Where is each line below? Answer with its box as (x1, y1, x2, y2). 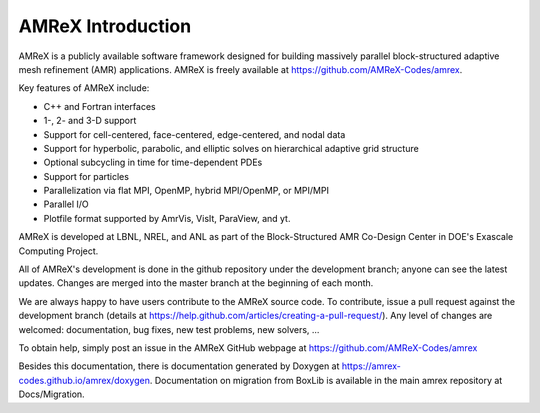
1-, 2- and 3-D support (43, 115, 137, 127)
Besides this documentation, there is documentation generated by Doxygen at (18, 360, 340, 372)
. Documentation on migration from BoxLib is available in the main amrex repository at (149, 374, 503, 386)
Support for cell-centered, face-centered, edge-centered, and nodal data (43, 128, 346, 140)
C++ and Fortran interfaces (43, 100, 156, 112)
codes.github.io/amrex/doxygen (18, 374, 150, 386)
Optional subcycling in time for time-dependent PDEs (43, 156, 263, 169)
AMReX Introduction (18, 15, 192, 37)
